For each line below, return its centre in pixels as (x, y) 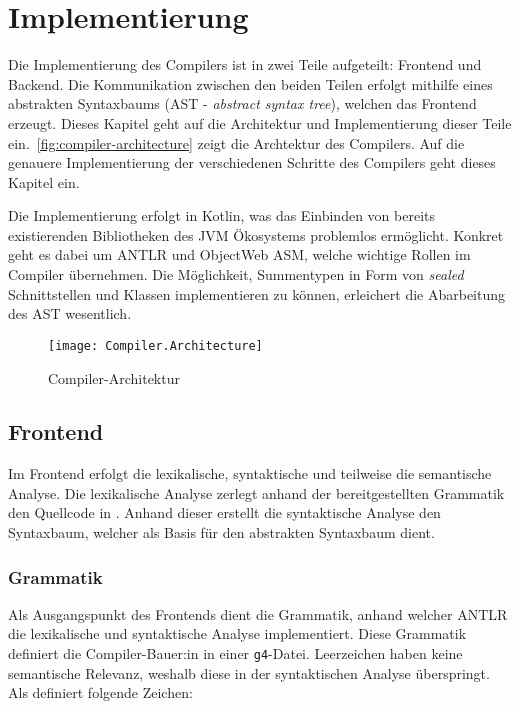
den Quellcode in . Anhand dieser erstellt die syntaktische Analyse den (224, 512)
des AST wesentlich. (70, 313)
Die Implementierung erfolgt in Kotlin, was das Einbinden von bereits (221, 215)
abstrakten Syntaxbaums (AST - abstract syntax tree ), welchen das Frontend (242, 103)
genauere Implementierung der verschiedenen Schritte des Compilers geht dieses (252, 162)
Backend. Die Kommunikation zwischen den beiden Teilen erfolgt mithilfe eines (250, 83)
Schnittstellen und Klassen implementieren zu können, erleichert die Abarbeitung (257, 293)
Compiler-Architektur (114, 377)
